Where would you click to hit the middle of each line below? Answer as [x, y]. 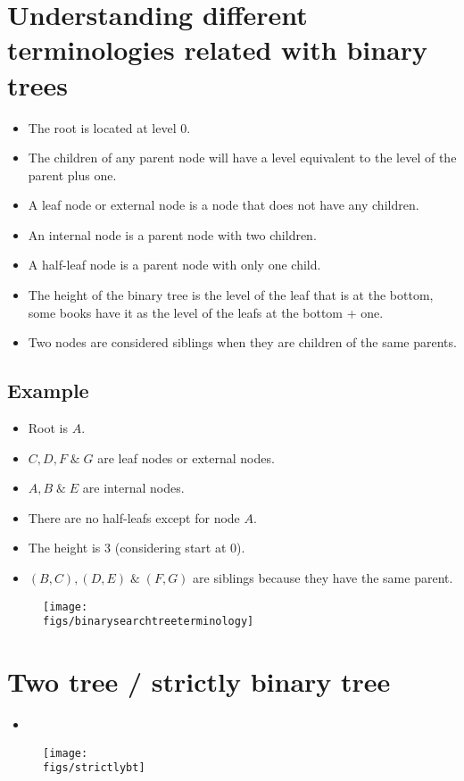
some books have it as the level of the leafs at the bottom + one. [206, 312]
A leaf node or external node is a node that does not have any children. [224, 205]
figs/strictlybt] [94, 768]
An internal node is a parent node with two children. [172, 234]
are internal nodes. [133, 488]
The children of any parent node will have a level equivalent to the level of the [242, 158]
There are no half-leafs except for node [134, 517]
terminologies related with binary [218, 50]
